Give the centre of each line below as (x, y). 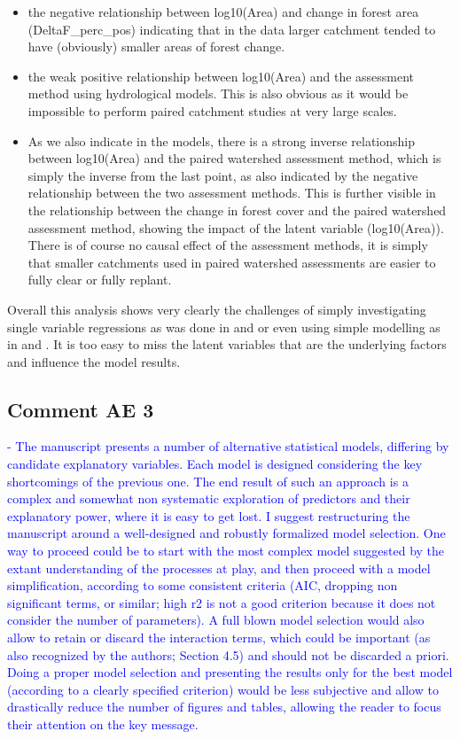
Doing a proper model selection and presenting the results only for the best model (230, 672)
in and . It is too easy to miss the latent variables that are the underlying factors (227, 344)
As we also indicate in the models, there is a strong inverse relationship (222, 140)
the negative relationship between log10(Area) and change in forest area (223, 12)
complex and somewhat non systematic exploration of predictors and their (209, 498)
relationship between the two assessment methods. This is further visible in (232, 193)
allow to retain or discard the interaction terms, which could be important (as (219, 638)
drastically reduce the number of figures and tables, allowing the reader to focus (224, 707)
